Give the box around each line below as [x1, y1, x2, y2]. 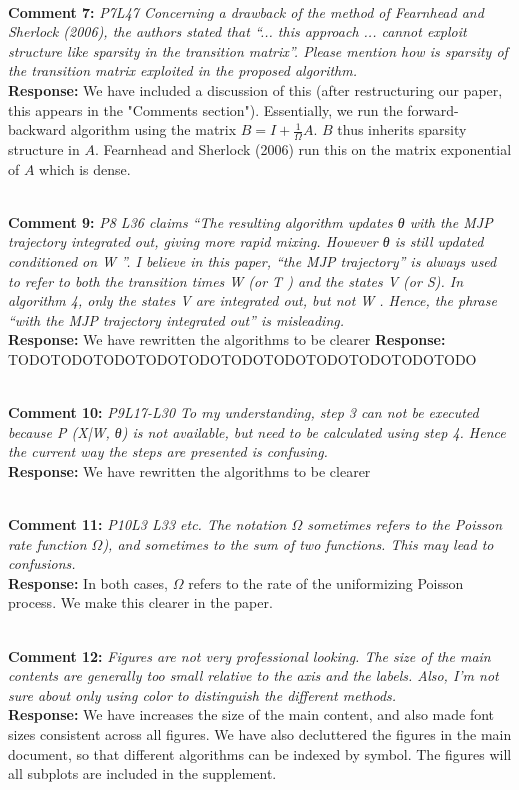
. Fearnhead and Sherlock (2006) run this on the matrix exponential [94, 138, 512, 159]
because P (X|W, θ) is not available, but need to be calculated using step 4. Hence [8, 421, 506, 442]
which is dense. [39, 158, 131, 179]
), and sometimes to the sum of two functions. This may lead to [102, 533, 494, 554]
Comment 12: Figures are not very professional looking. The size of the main [8, 645, 491, 666]
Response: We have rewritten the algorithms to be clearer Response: [8, 329, 446, 350]
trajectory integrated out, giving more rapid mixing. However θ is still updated [8, 231, 484, 252]
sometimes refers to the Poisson [307, 514, 503, 535]
